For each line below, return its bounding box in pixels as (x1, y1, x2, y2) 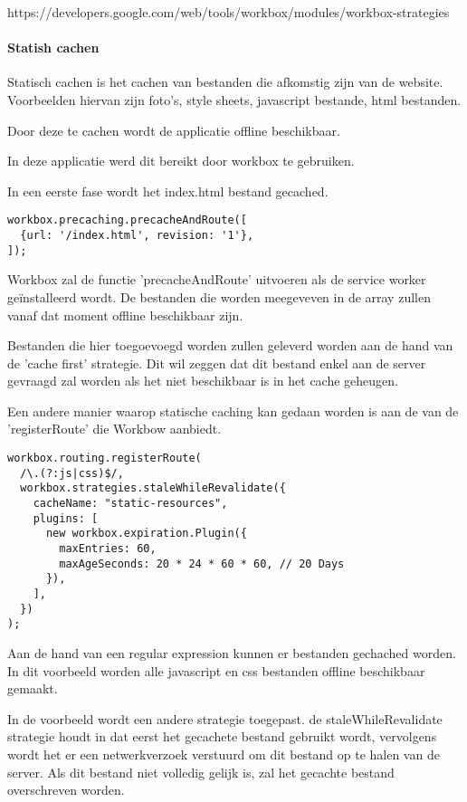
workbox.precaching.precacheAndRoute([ (7, 214, 247, 227)
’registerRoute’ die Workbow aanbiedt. (7, 419, 222, 438)
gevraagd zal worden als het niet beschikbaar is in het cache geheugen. (7, 371, 398, 390)
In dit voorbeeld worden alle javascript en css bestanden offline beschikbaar (7, 661, 425, 680)
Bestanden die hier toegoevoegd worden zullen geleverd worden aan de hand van (7, 336, 453, 355)
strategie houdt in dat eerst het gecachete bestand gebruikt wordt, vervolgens (7, 727, 437, 746)
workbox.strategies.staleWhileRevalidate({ (20, 482, 286, 495)
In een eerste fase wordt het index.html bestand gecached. (7, 181, 329, 200)
